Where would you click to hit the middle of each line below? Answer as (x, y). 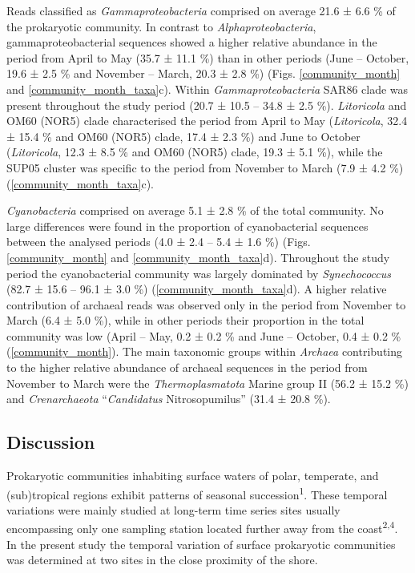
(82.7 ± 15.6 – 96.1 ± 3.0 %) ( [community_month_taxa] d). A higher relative (197, 289)
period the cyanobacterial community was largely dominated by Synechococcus (199, 273)
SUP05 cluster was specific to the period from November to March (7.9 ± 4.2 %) (205, 167)
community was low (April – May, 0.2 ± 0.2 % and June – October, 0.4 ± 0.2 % (204, 335)
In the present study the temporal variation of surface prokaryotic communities (201, 544)
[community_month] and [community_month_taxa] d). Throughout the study (198, 257)
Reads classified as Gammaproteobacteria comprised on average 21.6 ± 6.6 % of (201, 10)
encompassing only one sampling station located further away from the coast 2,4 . (202, 527)
